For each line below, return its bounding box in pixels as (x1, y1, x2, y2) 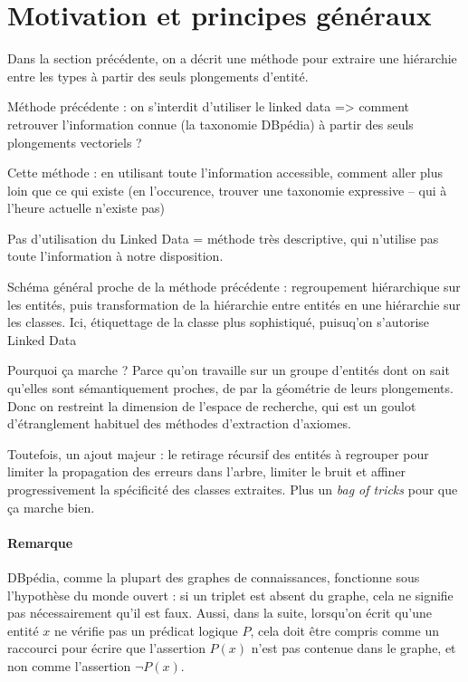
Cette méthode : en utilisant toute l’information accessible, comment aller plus (7, 163, 444, 182)
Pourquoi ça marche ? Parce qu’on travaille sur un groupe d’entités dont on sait (7, 360, 450, 379)
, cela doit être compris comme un (250, 620, 439, 639)
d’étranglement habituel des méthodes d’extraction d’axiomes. (7, 414, 351, 433)
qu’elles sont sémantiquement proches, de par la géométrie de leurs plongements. (7, 379, 454, 398)
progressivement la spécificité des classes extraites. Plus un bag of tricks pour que (7, 480, 458, 498)
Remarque (7, 533, 73, 552)
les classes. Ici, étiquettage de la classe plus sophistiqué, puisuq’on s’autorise (7, 312, 430, 331)
